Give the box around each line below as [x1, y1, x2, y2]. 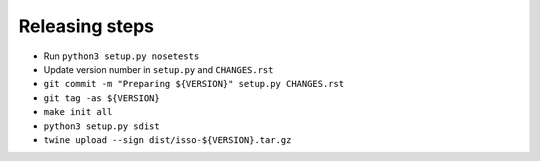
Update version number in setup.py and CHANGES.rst [43, 63, 274, 75]
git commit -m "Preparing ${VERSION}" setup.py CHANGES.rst [43, 78, 345, 90]
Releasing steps [18, 15, 155, 37]
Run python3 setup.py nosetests [43, 50, 200, 62]
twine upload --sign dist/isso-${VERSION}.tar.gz [43, 134, 292, 145]
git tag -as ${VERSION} [43, 92, 160, 104]
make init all [43, 106, 113, 118]
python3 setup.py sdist [43, 120, 160, 132]
